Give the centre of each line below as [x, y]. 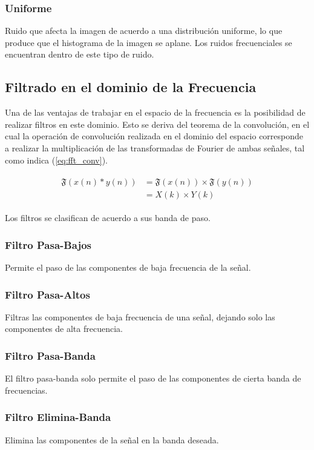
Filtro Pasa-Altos [47, 294]
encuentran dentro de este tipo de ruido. [80, 54]
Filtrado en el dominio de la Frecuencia [131, 87]
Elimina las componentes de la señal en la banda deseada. [112, 439]
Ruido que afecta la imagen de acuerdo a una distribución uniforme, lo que [144, 31]
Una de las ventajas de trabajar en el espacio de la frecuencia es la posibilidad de [155, 112]
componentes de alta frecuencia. [64, 329]
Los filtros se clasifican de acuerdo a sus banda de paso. [108, 218]
